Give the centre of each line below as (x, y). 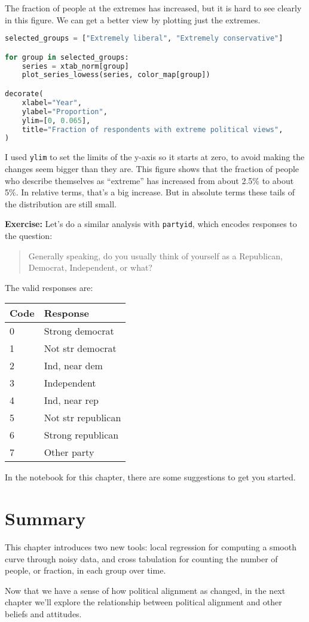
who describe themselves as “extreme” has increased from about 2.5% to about (149, 180)
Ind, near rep (71, 400)
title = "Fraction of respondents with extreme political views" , (152, 129)
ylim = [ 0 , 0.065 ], (56, 120)
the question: (29, 235)
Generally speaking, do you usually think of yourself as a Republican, (155, 255)
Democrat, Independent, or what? (90, 267)
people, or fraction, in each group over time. (85, 570)
